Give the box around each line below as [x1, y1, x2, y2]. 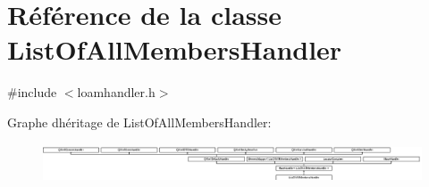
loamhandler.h [77, 83, 156, 102]
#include [7, 83, 57, 102]
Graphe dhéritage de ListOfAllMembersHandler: [7, 112, 272, 131]
